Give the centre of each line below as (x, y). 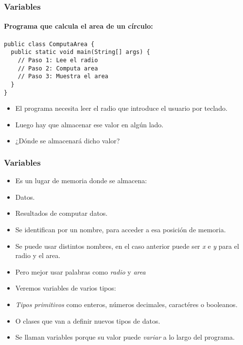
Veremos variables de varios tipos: (66, 288)
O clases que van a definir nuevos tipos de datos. (88, 320)
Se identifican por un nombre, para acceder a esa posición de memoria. (121, 230)
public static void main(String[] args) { (80, 52)
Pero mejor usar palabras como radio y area (80, 271)
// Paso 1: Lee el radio (58, 60)
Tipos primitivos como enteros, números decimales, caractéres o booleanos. (126, 304)
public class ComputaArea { (49, 44)
